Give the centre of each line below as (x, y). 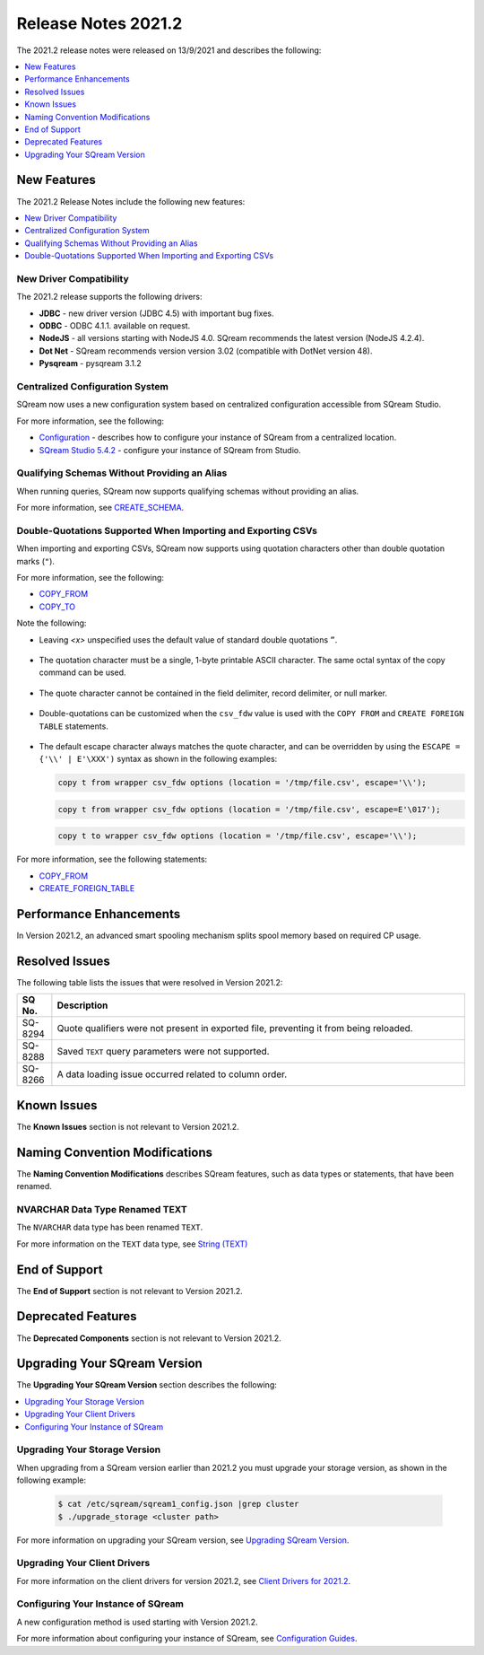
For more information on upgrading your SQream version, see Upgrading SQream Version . (183, 1540)
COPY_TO (57, 607)
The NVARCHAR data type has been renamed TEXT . (110, 1227)
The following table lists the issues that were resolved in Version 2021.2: (150, 983)
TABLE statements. (74, 726)
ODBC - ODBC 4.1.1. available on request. (115, 326)
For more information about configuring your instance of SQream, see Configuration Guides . (187, 1639)
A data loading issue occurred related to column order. (172, 1074)
